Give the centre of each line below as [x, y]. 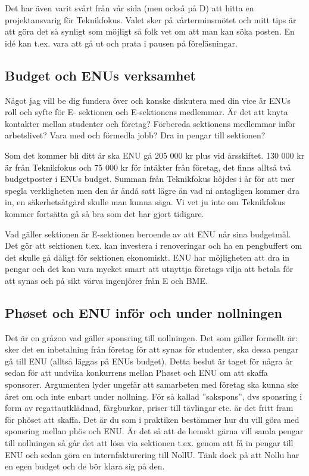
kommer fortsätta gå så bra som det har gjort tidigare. [104, 213]
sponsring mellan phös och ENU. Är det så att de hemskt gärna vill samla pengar [154, 431]
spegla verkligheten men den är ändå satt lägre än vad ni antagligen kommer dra [152, 190]
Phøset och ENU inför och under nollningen [143, 312]
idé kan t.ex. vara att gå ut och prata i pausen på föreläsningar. [121, 43]
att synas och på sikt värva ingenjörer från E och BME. [106, 280]
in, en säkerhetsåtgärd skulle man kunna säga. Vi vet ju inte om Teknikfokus [145, 202]
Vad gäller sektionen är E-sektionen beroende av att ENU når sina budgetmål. [148, 234]
